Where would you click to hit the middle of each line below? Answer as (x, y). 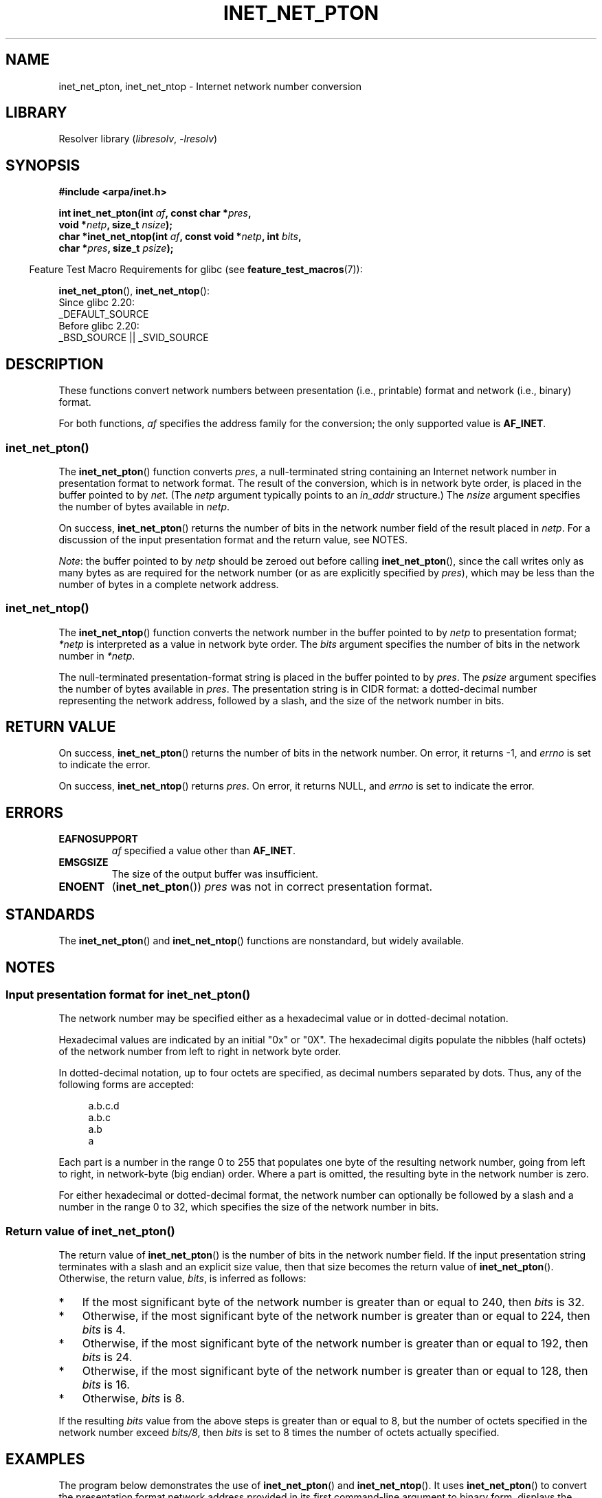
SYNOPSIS (43, 165)
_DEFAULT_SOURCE (104, 314)
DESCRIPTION (55, 364)
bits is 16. (106, 1385)
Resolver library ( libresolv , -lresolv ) (138, 139)
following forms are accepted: (126, 1085)
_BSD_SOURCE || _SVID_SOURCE (134, 338)
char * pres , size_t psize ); (116, 248)
